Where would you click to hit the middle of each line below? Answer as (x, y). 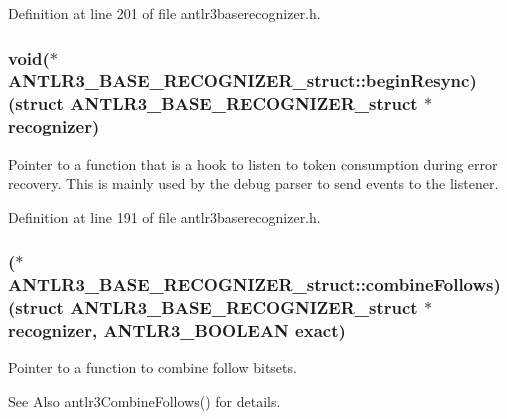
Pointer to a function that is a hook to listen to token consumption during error (253, 163)
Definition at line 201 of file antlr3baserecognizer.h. (164, 13)
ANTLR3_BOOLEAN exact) (224, 330)
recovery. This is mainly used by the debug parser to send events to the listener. (253, 183)
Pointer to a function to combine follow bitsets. (152, 367)
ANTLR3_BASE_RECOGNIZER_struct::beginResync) (242, 80)
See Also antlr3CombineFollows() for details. (144, 400)
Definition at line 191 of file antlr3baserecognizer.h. (164, 216)
